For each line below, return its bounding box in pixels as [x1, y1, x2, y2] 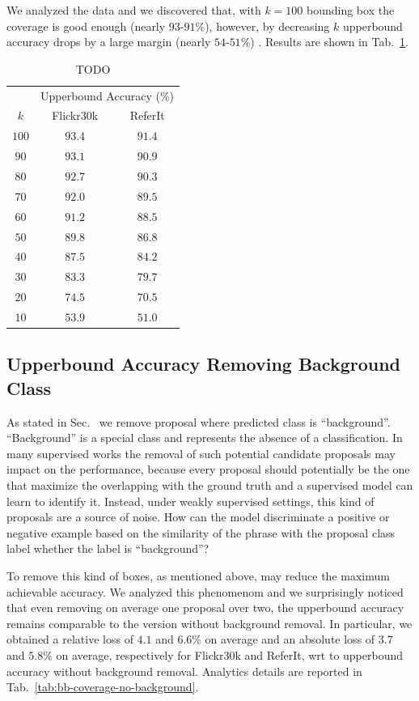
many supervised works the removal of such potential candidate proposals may [6, 444, 396, 461]
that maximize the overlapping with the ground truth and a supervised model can [6, 476, 413, 493]
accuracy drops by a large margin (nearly [6, 33, 211, 50]
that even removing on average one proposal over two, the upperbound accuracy [6, 599, 404, 616]
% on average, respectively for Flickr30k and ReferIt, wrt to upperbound [43, 646, 404, 663]
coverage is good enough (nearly [6, 17, 166, 34]
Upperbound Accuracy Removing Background [6, 351, 401, 376]
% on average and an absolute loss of [192, 631, 375, 648]
